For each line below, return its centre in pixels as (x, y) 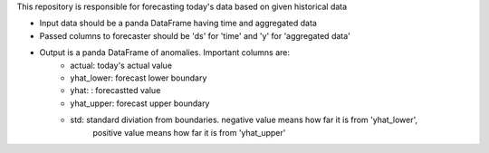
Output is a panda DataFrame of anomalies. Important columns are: (164, 53)
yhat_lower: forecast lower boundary (139, 78)
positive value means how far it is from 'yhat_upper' (189, 132)
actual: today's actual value (121, 65)
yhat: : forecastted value (115, 91)
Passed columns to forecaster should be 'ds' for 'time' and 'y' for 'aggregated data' (195, 35)
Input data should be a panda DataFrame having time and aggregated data (178, 24)
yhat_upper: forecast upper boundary (140, 103)
